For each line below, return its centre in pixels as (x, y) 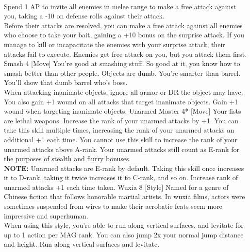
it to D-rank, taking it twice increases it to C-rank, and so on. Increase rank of (121, 177)
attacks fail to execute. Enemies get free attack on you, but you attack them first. (125, 54)
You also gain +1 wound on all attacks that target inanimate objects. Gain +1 (121, 101)
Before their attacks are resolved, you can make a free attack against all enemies (123, 25)
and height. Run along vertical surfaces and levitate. (82, 244)
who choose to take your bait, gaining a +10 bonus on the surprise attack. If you (124, 35)
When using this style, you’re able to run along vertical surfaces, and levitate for (124, 225)
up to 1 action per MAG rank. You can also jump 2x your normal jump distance (124, 234)
